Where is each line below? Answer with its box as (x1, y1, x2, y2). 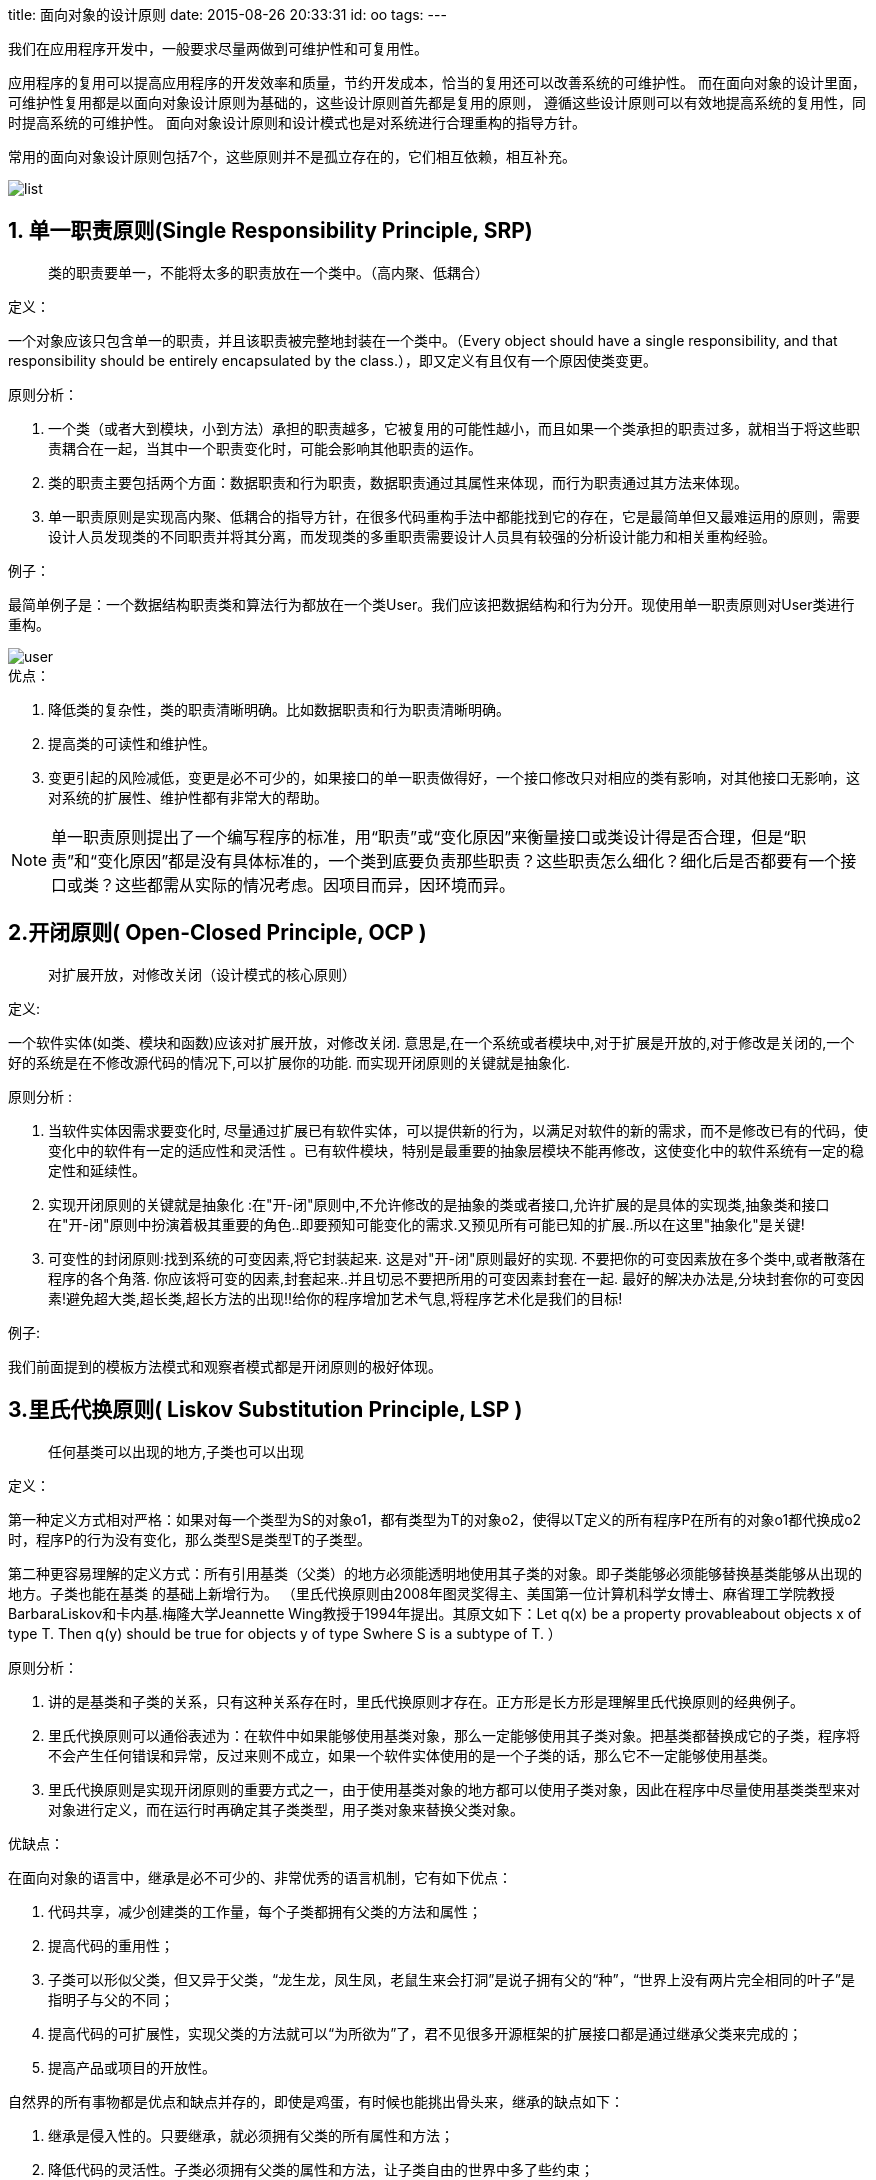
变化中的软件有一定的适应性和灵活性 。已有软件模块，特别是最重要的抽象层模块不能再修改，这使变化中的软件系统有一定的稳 (48, 1141, 864, 1159)
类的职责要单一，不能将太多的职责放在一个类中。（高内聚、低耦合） (48, 263, 489, 281)
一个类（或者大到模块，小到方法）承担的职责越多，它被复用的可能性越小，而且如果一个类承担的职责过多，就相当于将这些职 (48, 419, 860, 437)
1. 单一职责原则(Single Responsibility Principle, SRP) (8, 218, 533, 244)
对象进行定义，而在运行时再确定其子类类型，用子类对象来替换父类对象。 (48, 1800, 524, 1818)
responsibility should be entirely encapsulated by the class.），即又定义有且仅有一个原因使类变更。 (8, 351, 657, 369)
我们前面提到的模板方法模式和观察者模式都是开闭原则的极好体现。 (8, 1357, 442, 1375)
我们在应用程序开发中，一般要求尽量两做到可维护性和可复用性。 (8, 40, 428, 57)
